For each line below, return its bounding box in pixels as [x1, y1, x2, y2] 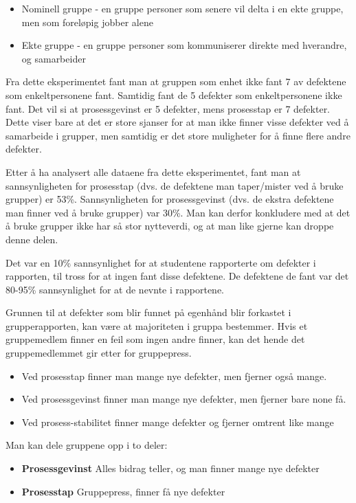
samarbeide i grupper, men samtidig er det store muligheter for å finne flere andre [5, 128, 351, 142]
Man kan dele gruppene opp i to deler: [5, 438, 168, 452]
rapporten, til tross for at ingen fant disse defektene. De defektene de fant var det [5, 269, 349, 283]
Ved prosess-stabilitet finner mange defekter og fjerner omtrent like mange [21, 414, 334, 429]
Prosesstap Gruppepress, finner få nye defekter [21, 484, 225, 498]
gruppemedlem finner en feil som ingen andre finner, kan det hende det [5, 332, 305, 346]
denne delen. [5, 232, 58, 246]
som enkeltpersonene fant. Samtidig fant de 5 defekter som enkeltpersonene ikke [5, 87, 342, 102]
